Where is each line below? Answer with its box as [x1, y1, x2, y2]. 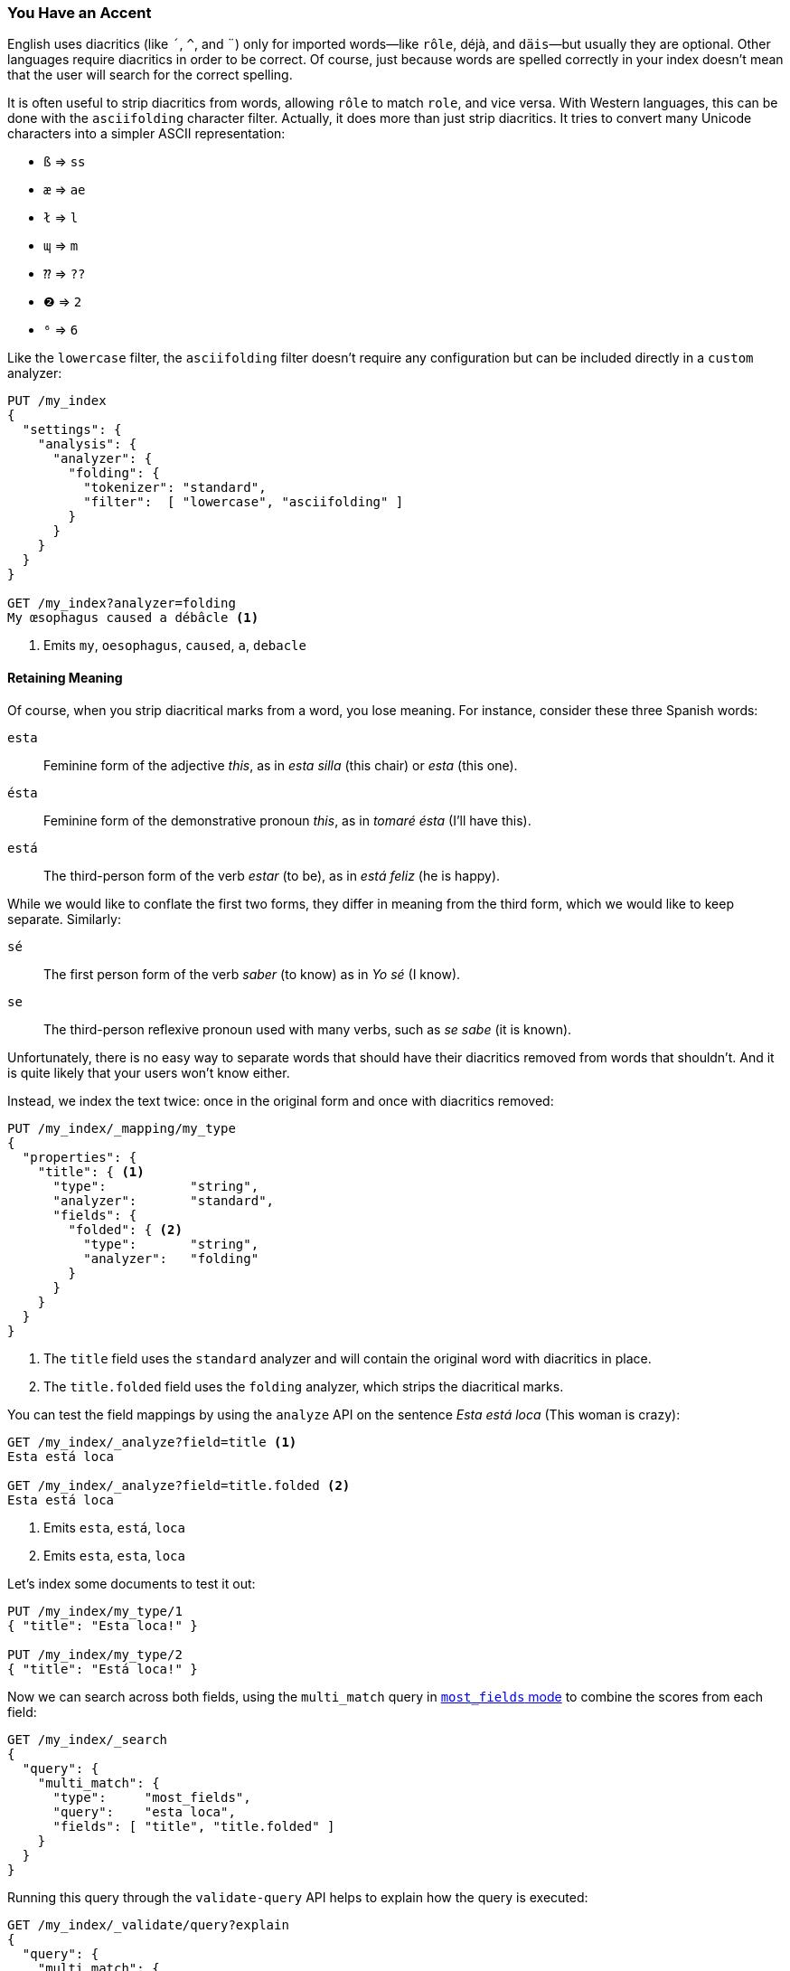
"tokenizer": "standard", [83, 480, 267, 495]
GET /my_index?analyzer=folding [7, 596, 236, 611]
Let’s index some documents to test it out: [7, 1575, 256, 1591]
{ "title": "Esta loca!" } [7, 1617, 198, 1633]
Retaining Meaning [7, 669, 123, 685]
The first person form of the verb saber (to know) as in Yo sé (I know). [43, 966, 461, 982]
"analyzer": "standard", [52, 1193, 275, 1208]
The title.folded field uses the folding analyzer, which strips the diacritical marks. [43, 1378, 564, 1394]
